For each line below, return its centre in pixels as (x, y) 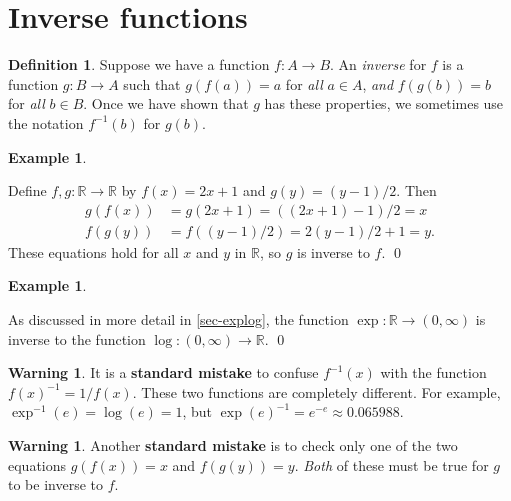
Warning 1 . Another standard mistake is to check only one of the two (233, 444)
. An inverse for (378, 64)
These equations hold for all (93, 251)
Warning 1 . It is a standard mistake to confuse (163, 372)
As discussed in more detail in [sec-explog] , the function (178, 318)
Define (27, 190)
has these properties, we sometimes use (384, 103)
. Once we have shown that (166, 103)
